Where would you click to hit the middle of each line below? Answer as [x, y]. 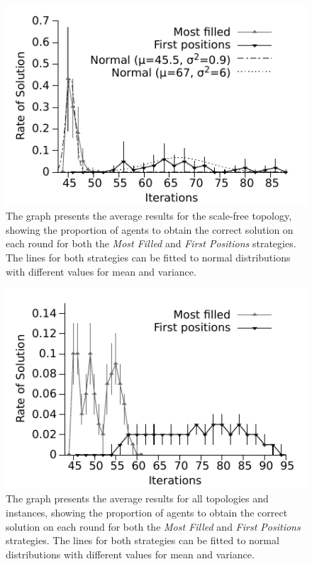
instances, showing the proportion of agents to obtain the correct [147, 513]
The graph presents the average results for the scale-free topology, [149, 216]
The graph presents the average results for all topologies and [137, 498]
